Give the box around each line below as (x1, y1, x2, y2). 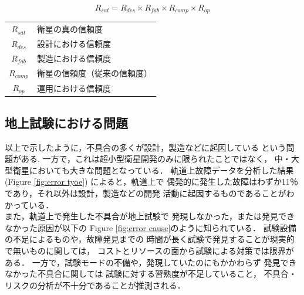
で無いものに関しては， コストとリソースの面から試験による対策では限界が (5, 244, 294, 256)
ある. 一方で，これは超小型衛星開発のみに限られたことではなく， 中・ (21, 152, 291, 165)
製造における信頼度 (36, 52, 111, 64)
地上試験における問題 (5, 113, 128, 131)
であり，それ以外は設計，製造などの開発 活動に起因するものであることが (5, 187, 286, 199)
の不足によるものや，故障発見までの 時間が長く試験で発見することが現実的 (5, 233, 295, 245)
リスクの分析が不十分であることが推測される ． (5, 279, 185, 291)
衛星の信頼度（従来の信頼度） (36, 67, 152, 79)
